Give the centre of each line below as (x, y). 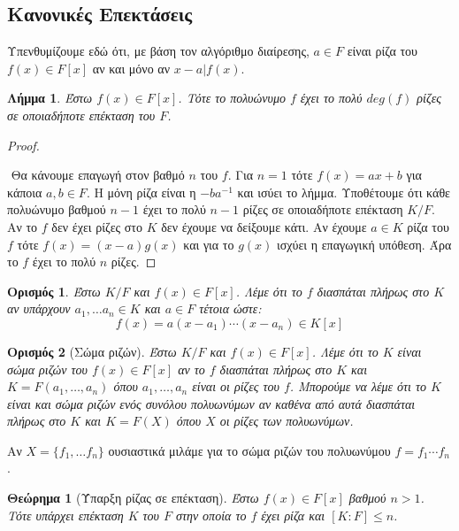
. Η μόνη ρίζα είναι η (141, 192)
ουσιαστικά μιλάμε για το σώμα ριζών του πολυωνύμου (249, 450)
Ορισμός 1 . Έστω (54, 291)
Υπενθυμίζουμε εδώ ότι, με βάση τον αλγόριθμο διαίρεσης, (158, 51)
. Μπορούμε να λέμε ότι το (358, 386)
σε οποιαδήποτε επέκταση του (81, 115)
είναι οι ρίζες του (236, 386)
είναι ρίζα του (382, 51)
